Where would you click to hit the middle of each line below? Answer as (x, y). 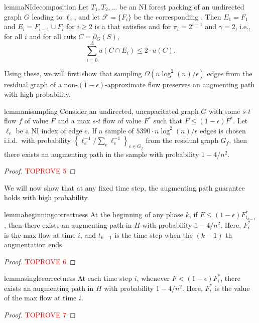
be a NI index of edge (49, 130)
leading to (47, 16)
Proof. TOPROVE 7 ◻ (40, 315)
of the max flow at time (40, 298)
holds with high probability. (47, 197)
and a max (74, 121)
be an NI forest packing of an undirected (182, 7)
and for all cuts (53, 36)
